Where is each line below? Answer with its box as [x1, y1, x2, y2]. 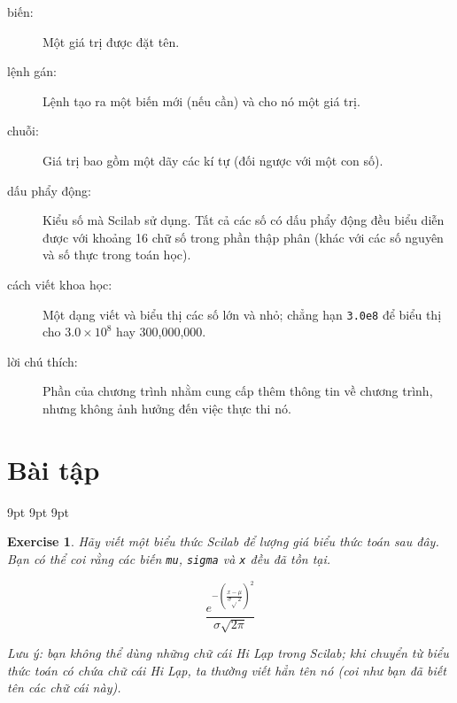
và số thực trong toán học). [43, 245, 191, 264]
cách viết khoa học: [7, 274, 112, 293]
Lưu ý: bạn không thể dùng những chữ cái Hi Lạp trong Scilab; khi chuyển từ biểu [7, 644, 449, 662]
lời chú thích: [7, 351, 78, 370]
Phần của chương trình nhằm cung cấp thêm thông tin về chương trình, [43, 382, 433, 400]
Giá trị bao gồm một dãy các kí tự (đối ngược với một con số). [43, 151, 383, 169]
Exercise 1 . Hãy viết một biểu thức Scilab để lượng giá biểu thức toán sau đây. [7, 532, 439, 551]
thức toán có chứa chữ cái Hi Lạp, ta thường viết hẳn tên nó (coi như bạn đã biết [7, 661, 446, 679]
